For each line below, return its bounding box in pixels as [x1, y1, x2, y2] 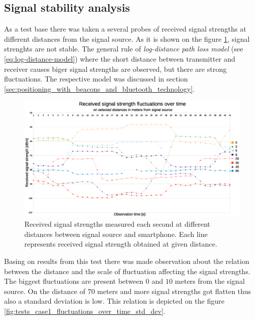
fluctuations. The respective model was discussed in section [4, 73, 188, 84]
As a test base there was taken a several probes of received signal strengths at [4, 23, 246, 34]
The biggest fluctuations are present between [4, 276, 144, 286]
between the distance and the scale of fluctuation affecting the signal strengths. [4, 265, 250, 276]
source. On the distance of [4, 285, 86, 296]
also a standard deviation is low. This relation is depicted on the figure [4, 296, 225, 306]
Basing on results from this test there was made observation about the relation [4, 256, 249, 266]
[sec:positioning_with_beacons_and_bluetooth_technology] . [4, 83, 195, 94]
